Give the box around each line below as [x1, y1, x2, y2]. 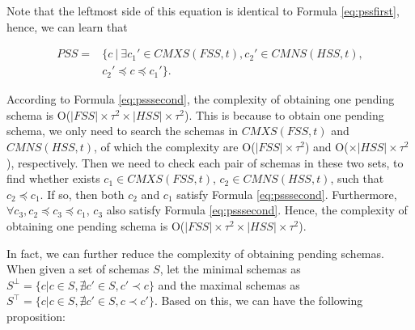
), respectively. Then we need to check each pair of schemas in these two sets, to [6, 154, 404, 171]
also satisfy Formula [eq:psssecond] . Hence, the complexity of [106, 201, 408, 218]
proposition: [6, 307, 66, 324]
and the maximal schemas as [158, 276, 300, 293]
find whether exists [6, 170, 100, 187]
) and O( [304, 138, 349, 155]
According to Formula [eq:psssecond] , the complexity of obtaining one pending [6, 91, 395, 108]
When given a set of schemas [6, 260, 150, 277]
